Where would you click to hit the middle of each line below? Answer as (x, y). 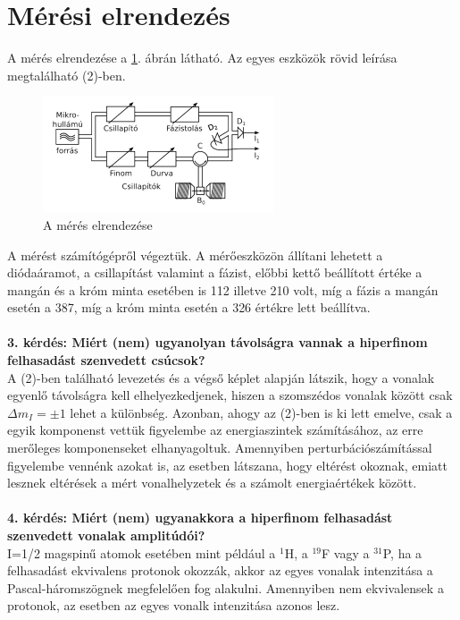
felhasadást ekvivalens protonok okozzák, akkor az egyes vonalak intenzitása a (220, 570)
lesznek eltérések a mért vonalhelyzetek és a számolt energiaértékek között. (212, 483)
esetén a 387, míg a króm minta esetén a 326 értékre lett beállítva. (189, 307)
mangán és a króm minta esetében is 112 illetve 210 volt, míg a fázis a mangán (223, 289)
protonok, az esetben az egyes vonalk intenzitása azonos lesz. (174, 605)
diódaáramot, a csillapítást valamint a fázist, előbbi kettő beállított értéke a (215, 272)
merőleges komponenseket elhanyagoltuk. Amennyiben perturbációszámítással (220, 448)
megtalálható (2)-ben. (67, 75)
